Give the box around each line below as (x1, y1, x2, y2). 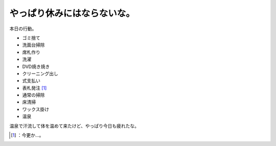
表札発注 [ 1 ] (22, 85, 47, 91)
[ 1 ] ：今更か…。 (11, 132, 44, 138)
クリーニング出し (22, 70, 58, 77)
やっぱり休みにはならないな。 (9, 8, 135, 19)
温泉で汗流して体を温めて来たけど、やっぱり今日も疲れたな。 (9, 123, 139, 129)
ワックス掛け (22, 106, 50, 112)
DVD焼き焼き (22, 63, 50, 69)
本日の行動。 (9, 26, 37, 32)
